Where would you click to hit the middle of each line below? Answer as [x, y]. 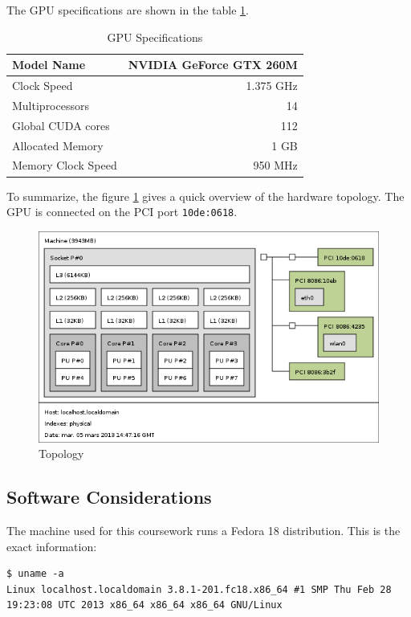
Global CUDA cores [61, 125]
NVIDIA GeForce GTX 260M [213, 65]
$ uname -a [35, 574]
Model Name [49, 65]
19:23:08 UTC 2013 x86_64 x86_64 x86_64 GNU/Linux [144, 605]
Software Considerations [109, 497]
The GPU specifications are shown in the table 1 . [128, 10]
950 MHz [275, 165]
